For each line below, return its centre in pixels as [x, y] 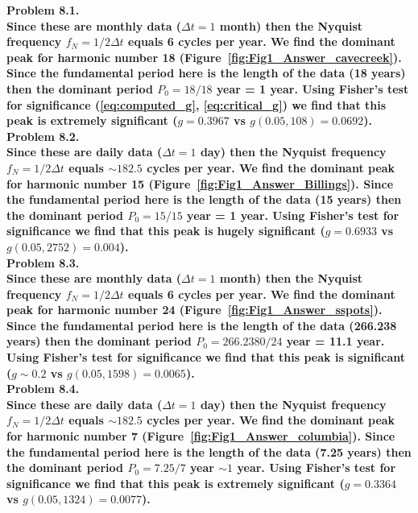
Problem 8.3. [43, 262]
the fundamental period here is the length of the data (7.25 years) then [209, 451]
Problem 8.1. [43, 10]
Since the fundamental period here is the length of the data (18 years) [206, 73]
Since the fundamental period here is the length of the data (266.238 [202, 325]
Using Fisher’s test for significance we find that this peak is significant [206, 357]
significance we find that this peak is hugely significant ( [166, 231]
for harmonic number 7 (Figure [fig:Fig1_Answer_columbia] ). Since [201, 436]
